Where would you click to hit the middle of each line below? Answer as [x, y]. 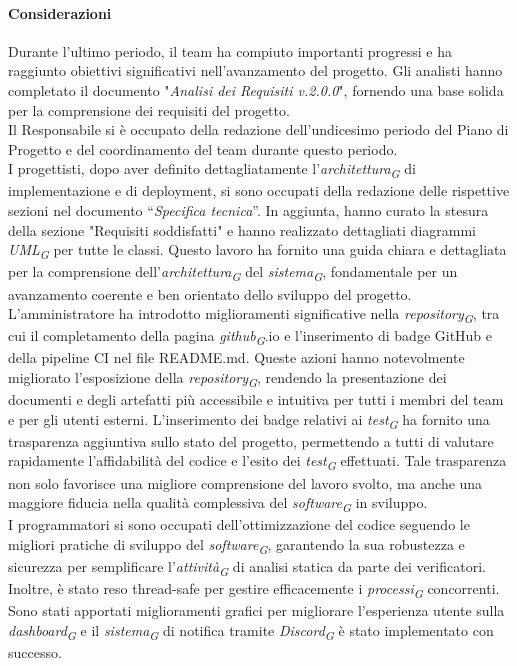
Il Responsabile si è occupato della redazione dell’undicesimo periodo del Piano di [258, 129]
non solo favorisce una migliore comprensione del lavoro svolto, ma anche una [245, 482]
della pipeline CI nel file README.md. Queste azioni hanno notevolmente [236, 357]
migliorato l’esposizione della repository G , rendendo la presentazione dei [227, 378]
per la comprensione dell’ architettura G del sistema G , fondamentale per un [233, 273]
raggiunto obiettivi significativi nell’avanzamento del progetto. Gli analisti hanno [255, 70]
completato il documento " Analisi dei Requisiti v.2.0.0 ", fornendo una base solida [256, 89]
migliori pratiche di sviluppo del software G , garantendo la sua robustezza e [236, 545]
